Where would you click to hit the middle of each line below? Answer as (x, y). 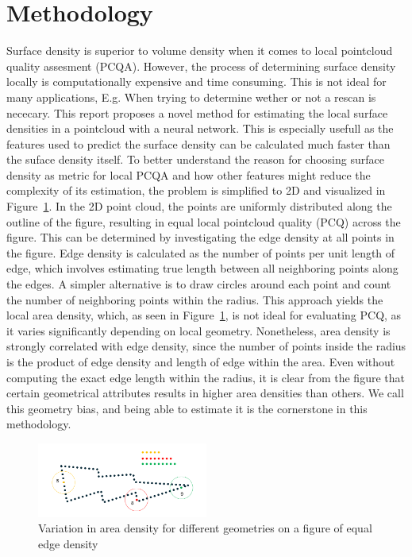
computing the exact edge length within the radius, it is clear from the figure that (206, 377)
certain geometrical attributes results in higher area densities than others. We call (205, 393)
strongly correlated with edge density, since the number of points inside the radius (206, 346)
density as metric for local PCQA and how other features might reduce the (189, 174)
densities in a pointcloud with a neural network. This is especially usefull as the (200, 128)
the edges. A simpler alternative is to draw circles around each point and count (199, 284)
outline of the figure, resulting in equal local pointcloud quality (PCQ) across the (204, 221)
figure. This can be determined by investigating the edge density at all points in (200, 237)
